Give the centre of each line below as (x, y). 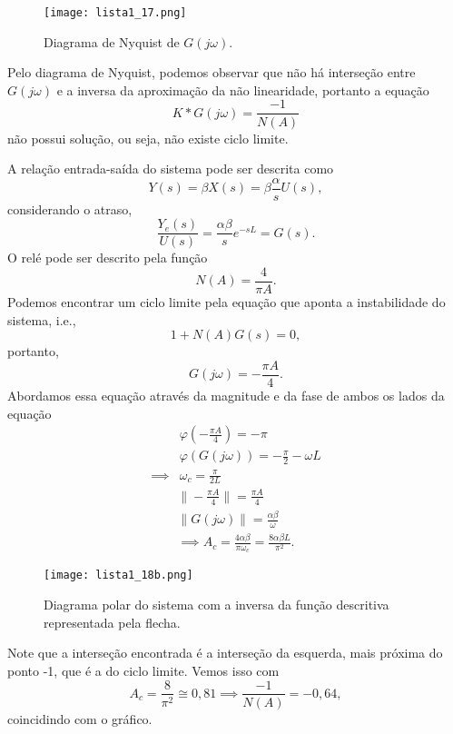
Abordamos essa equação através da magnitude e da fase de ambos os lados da (226, 395)
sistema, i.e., (42, 319)
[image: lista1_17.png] (115, 13)
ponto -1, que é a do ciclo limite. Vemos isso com (143, 670)
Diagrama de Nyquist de (112, 41)
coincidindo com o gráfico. (80, 718)
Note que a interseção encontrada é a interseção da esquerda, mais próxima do (225, 653)
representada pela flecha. (112, 622)
